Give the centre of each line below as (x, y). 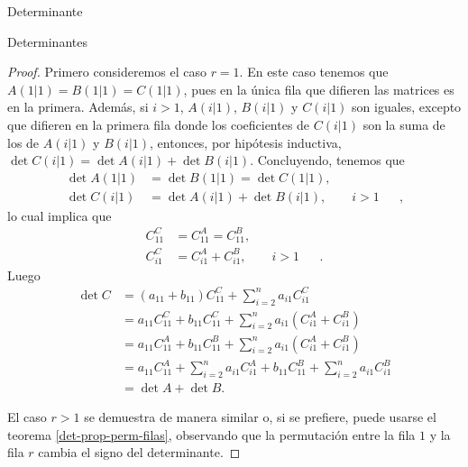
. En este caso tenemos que (314, 72)
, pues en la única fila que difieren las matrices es (319, 89)
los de (23, 142)
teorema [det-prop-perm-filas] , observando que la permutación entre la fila (211, 434)
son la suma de (404, 124)
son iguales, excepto (407, 107)
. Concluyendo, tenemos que (327, 160)
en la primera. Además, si (78, 107)
